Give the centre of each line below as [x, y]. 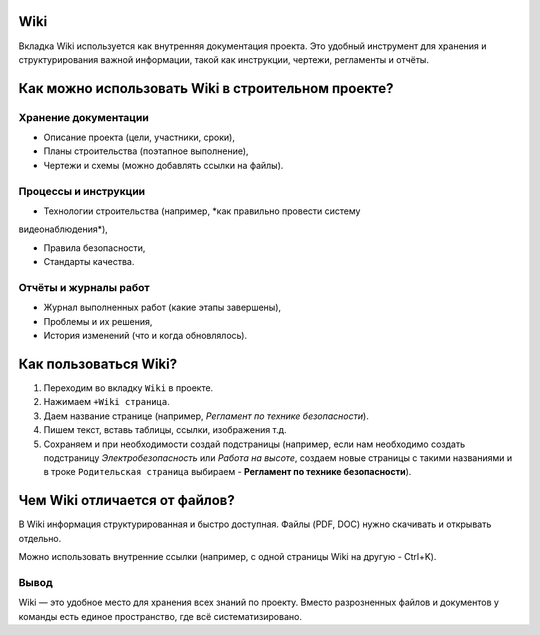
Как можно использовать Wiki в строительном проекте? [206, 88]
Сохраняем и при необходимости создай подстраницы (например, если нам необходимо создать [254, 444]
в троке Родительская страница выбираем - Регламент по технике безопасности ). [227, 472]
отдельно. [40, 538]
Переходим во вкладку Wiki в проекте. [128, 387]
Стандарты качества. [89, 262]
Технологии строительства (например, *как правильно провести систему [202, 211]
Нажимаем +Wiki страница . [106, 402]
